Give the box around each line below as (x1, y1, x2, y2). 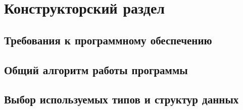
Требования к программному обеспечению (4, 32, 212, 47)
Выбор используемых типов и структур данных (4, 91, 239, 107)
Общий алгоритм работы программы (4, 62, 188, 77)
